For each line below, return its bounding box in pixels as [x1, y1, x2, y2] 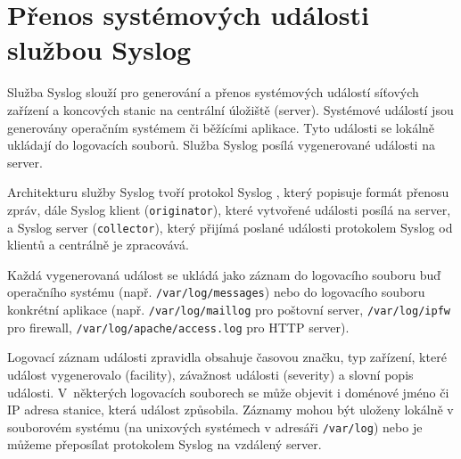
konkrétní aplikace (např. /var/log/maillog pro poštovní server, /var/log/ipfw [7, 300, 450, 319]
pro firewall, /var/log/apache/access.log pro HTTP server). [7, 317, 350, 336]
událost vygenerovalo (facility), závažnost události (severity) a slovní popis [7, 365, 414, 383]
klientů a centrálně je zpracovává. [7, 235, 189, 254]
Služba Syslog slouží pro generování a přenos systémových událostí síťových [7, 83, 419, 102]
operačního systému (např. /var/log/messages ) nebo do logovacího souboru [7, 283, 425, 301]
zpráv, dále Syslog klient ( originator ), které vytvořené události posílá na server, [7, 200, 451, 218]
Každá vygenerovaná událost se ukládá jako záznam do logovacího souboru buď [7, 265, 441, 283]
